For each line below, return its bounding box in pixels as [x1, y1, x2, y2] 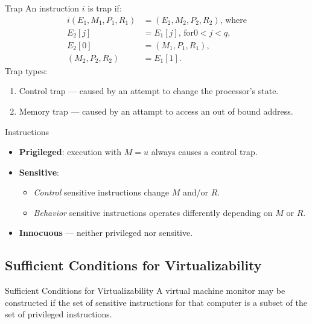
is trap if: [88, 2, 122, 14]
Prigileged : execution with [19, 145, 122, 158]
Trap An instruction [5, 2, 80, 14]
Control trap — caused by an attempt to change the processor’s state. [19, 84, 279, 97]
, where [220, 16, 247, 25]
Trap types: [5, 64, 48, 77]
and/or [182, 186, 209, 199]
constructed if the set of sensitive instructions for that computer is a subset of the [5, 296, 307, 308]
